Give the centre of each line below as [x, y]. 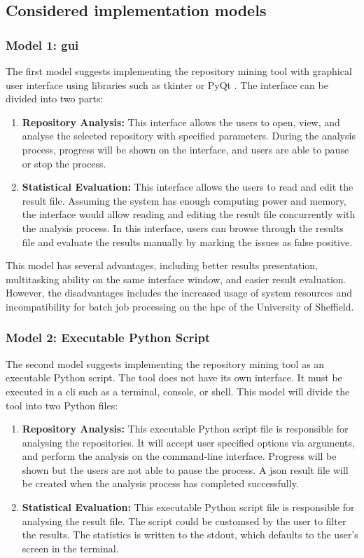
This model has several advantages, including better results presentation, [162, 265]
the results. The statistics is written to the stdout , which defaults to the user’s [190, 535]
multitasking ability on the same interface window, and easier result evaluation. [176, 279]
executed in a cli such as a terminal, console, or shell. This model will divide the [178, 391]
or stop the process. [64, 163]
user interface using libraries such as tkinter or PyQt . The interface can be [167, 84]
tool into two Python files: [62, 405]
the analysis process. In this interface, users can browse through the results [183, 227]
